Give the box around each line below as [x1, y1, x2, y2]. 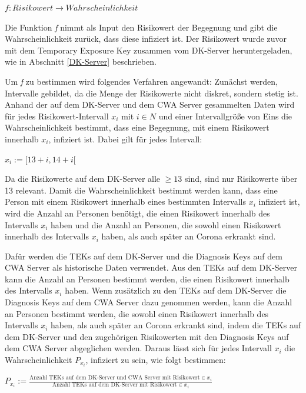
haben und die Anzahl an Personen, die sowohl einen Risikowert [51, 218, 281, 231]
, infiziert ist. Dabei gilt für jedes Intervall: [48, 132, 202, 145]
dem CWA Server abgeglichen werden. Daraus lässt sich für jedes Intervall [5, 342, 272, 354]
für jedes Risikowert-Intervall [5, 109, 109, 122]
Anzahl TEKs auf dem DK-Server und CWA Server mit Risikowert [29, 375, 200, 381]
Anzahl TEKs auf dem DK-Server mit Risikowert [52, 382, 177, 388]
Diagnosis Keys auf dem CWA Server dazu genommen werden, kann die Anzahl [5, 296, 292, 308]
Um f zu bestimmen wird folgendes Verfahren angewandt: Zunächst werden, [5, 75, 278, 87]
